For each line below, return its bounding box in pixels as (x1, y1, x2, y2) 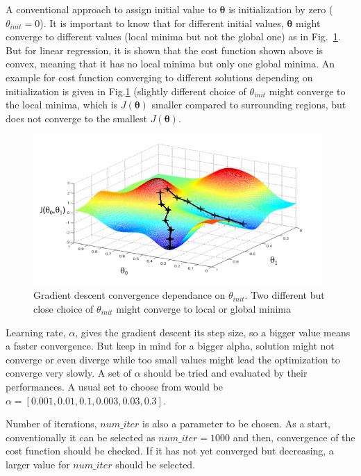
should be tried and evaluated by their (144, 366, 308, 380)
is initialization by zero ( (228, 2, 333, 16)
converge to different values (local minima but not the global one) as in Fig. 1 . (6, 29, 341, 44)
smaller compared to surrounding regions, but (151, 97, 346, 112)
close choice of (33, 301, 94, 315)
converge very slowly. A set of (6, 366, 132, 380)
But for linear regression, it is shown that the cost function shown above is (6, 42, 324, 57)
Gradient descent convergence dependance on (33, 288, 226, 302)
